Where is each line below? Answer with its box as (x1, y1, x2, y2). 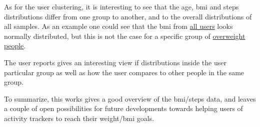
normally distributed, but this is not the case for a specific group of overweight (4, 30, 245, 41)
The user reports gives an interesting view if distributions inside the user (4, 57, 226, 67)
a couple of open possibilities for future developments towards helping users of (4, 103, 243, 114)
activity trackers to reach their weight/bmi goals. (4, 113, 154, 123)
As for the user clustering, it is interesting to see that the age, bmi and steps (4, 1, 239, 11)
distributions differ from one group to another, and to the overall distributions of (4, 11, 252, 21)
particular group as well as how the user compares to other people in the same (4, 67, 244, 77)
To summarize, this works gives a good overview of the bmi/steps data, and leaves (4, 93, 256, 104)
